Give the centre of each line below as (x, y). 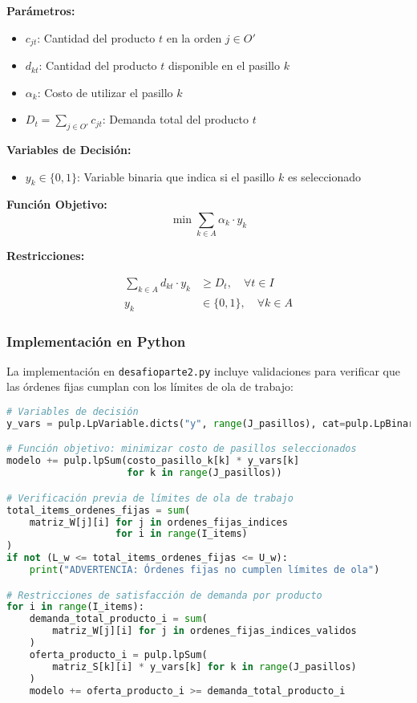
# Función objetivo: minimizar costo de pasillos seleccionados (182, 449)
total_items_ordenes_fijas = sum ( (99, 510)
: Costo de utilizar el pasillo (105, 92)
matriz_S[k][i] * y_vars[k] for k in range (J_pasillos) (204, 666)
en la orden (194, 37)
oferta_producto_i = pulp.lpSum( (118, 654)
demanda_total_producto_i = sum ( (118, 619)
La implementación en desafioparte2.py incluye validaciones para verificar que (203, 370)
